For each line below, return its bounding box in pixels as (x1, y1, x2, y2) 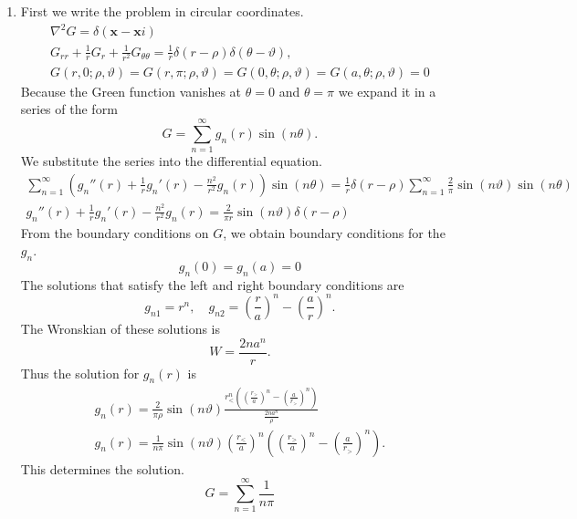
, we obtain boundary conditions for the (223, 223, 446, 242)
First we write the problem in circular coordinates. (20, 2, 304, 20)
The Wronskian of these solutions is (20, 318, 220, 337)
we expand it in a (338, 81, 436, 100)
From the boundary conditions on (20, 223, 209, 242)
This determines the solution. (20, 459, 184, 478)
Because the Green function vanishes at (20, 81, 242, 100)
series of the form (20, 99, 118, 119)
